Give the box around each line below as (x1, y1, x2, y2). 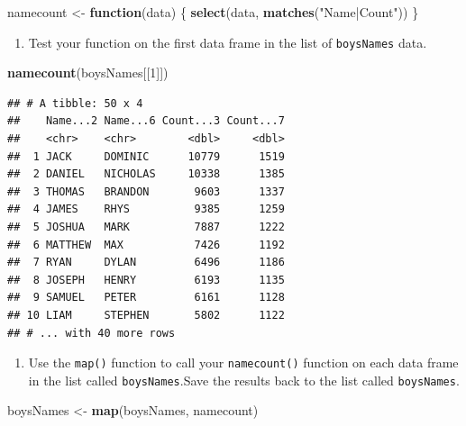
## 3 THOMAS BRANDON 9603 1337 (7, 185, 285, 198)
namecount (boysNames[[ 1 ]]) (7, 63, 169, 82)
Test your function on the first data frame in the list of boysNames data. (28, 32, 427, 51)
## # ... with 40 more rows (7, 326, 176, 340)
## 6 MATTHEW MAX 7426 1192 (7, 238, 285, 251)
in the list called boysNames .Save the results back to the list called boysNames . (28, 370, 460, 389)
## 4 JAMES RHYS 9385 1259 (7, 203, 285, 216)
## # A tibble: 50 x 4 (7, 96, 143, 110)
